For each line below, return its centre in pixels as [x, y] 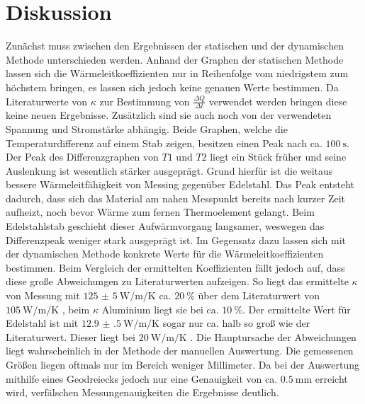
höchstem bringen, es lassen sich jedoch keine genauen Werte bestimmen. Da [172, 87]
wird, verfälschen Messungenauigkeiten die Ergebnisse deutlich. [142, 392]
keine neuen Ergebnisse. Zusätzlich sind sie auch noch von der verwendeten [169, 115]
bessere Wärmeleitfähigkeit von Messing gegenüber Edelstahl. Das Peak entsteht [180, 184]
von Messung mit [43, 295]
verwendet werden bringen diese [278, 101]
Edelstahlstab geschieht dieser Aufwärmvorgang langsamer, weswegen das [165, 226]
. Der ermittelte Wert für [297, 309]
